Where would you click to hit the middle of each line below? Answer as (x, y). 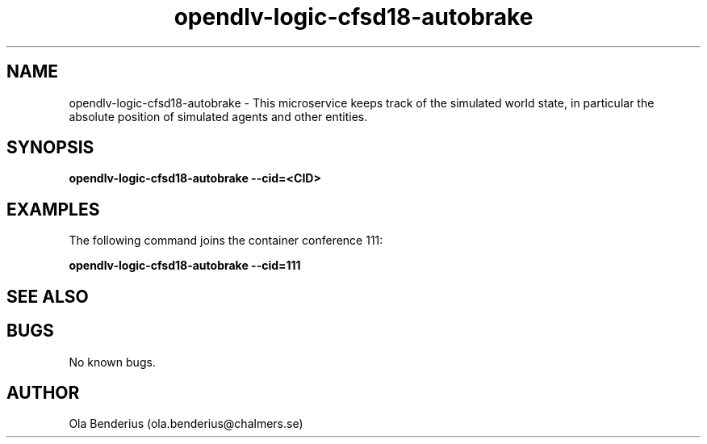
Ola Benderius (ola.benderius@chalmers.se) (186, 424)
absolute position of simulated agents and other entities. (218, 116)
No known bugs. (112, 362)
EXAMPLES (53, 209)
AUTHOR (43, 392)
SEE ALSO (48, 296)
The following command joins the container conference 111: (226, 241)
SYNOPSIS (50, 148)
